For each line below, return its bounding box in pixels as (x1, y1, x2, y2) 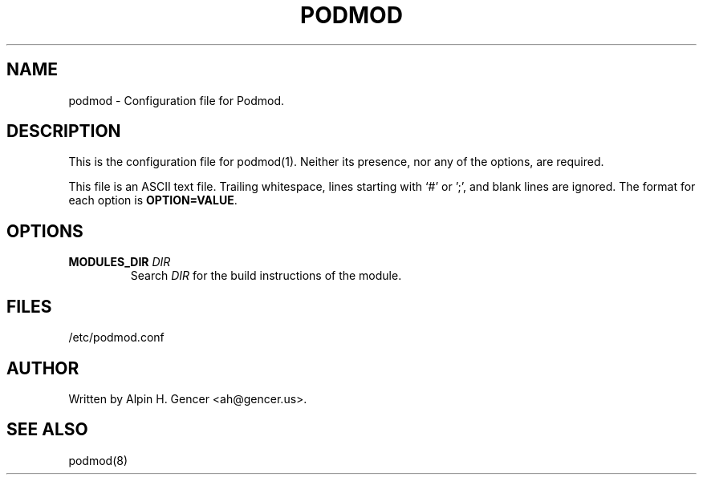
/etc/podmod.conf (68, 330, 165, 345)
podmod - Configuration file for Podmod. (68, 93, 285, 107)
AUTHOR (6, 358, 79, 378)
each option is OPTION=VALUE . (68, 193, 238, 208)
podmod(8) (68, 453, 128, 467)
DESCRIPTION (6, 121, 121, 142)
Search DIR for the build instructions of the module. (130, 269, 402, 283)
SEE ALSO (6, 419, 88, 440)
